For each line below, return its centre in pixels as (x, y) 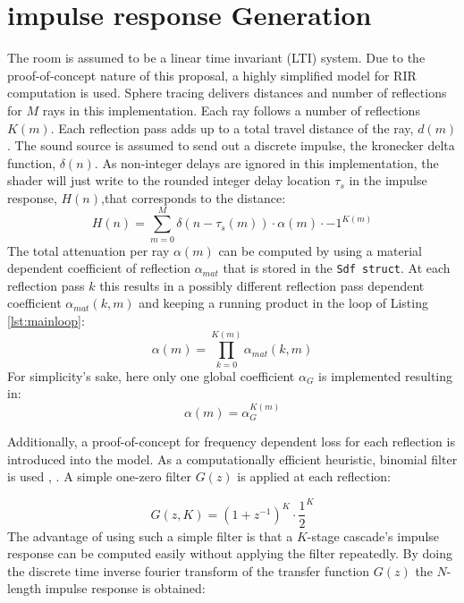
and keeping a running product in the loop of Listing (283, 303)
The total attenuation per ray (89, 250)
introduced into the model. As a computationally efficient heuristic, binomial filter (232, 459)
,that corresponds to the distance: (193, 197)
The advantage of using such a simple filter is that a (150, 535)
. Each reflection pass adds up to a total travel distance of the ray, (232, 127)
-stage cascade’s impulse (373, 535)
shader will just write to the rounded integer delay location (169, 180)
